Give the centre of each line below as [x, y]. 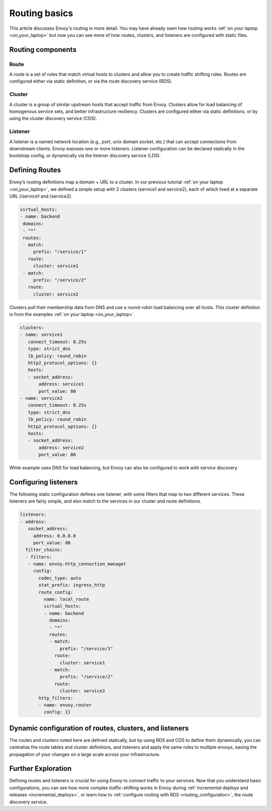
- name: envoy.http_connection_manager [77, 564]
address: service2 [61, 448]
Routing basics [41, 13]
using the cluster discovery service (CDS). [53, 118]
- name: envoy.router [65, 705]
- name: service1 [41, 335]
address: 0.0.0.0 [54, 536]
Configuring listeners [44, 482]
